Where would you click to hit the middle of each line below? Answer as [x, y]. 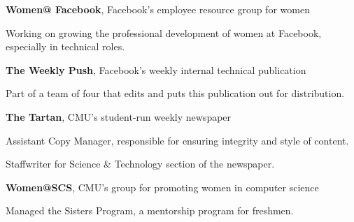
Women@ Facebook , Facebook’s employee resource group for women [158, 9]
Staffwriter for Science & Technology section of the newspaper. [140, 164]
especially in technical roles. [65, 46]
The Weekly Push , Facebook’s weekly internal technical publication [156, 69]
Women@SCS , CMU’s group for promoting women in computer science [162, 187]
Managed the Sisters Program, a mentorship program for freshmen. [150, 210]
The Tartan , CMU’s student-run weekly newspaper [119, 116]
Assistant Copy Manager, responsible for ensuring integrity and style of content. [177, 140]
